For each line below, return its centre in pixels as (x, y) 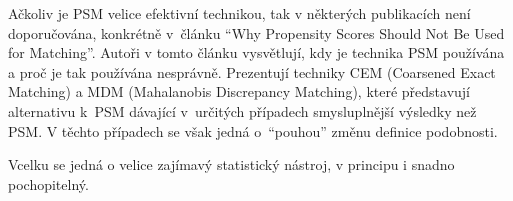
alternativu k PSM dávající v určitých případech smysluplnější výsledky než (242, 110)
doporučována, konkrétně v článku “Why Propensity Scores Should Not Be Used (256, 32)
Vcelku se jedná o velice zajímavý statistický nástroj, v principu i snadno (231, 164)
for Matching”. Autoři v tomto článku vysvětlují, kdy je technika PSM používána (256, 52)
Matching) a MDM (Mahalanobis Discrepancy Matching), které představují (239, 91)
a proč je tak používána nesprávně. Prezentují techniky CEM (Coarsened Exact (252, 71)
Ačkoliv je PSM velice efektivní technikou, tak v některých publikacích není (239, 13)
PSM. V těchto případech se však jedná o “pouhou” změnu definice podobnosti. (253, 130)
